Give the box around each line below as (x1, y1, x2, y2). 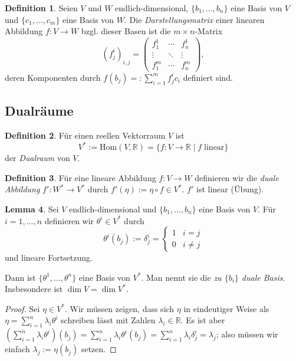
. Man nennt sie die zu (141, 271, 222, 283)
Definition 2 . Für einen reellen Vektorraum (5, 129, 166, 142)
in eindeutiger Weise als (183, 302, 269, 314)
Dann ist (5, 271, 36, 283)
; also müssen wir (216, 328, 278, 340)
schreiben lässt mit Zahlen (61, 314, 156, 326)
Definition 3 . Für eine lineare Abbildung (5, 171, 156, 183)
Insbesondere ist (5, 283, 63, 295)
